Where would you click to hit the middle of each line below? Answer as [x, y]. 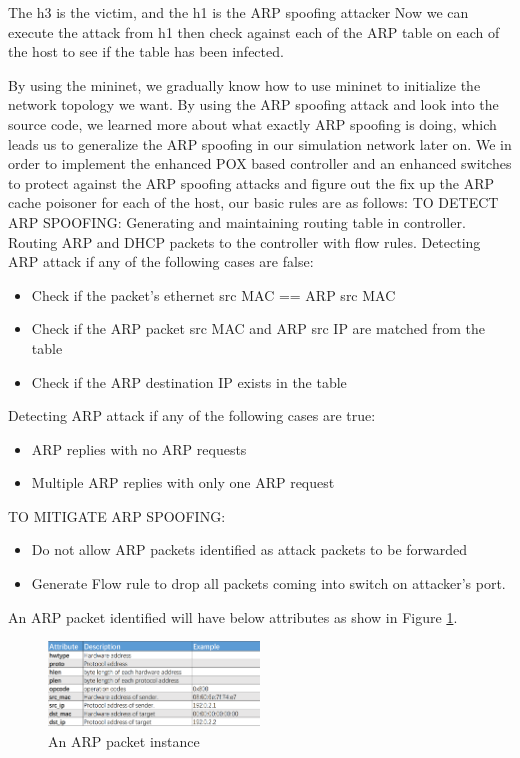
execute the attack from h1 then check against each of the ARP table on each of [254, 31]
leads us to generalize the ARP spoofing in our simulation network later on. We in [260, 143]
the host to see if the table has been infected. [146, 51]
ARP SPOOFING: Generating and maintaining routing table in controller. [237, 221]
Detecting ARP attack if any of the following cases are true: [192, 415]
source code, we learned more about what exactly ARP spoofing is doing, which [252, 123]
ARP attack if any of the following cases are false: [161, 261]
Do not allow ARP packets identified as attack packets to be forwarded [249, 549]
